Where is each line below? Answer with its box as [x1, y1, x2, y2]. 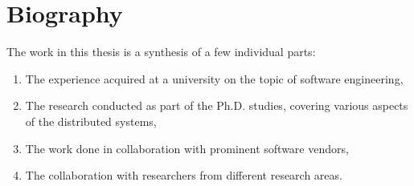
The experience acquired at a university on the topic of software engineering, [25, 70, 404, 87]
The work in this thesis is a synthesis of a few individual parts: [6, 43, 316, 60]
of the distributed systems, [25, 112, 157, 129]
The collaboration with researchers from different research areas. [25, 167, 342, 184]
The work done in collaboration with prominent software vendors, [25, 139, 349, 156]
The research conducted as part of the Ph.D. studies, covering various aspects [25, 97, 408, 114]
